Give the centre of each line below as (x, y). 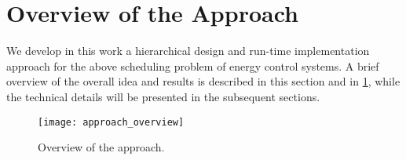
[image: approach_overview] (111, 122)
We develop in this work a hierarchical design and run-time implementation (188, 51)
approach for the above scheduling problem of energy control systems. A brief (193, 65)
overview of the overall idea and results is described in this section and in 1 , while (203, 81)
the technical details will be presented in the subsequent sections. (163, 96)
